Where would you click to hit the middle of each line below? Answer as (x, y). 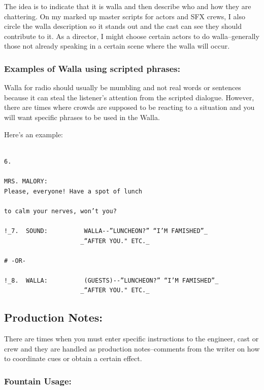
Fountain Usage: (38, 381)
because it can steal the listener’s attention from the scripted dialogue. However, (129, 97)
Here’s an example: (34, 134)
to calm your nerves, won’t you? (60, 211)
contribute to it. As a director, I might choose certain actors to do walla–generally (132, 36)
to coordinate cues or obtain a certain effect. (73, 358)
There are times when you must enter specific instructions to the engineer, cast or (131, 339)
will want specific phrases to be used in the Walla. (82, 117)
